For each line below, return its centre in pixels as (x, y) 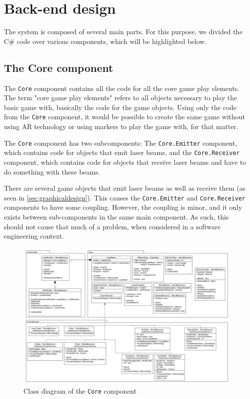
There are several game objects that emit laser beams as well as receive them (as (125, 188)
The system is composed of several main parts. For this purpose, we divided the (123, 32)
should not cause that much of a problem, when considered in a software (112, 226)
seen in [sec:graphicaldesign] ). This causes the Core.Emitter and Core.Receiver (125, 197)
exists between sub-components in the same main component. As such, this (116, 216)
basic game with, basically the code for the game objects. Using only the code (120, 107)
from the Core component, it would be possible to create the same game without (125, 117)
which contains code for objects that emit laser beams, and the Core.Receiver (122, 152)
